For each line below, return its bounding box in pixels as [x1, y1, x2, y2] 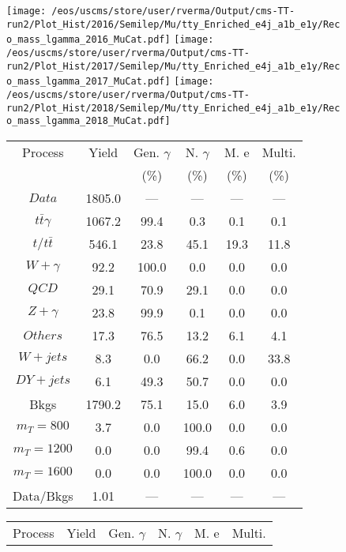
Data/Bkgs [13, 486, 73, 505]
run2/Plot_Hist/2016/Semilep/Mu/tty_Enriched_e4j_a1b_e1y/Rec [6, 18, 340, 30]
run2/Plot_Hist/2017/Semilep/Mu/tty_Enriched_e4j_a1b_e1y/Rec [6, 60, 340, 72]
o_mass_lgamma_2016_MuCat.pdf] [6, 34, 171, 46]
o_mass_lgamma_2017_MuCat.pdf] [6, 76, 171, 88]
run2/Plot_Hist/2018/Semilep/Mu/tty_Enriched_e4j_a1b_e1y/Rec [6, 102, 340, 114]
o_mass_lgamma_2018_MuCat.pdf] [6, 115, 171, 127]
